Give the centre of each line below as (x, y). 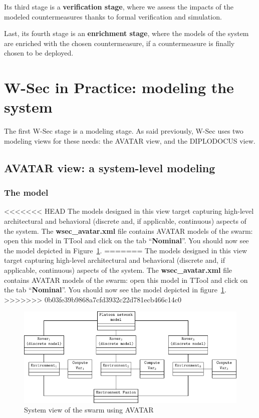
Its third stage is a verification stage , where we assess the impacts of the (119, 7)
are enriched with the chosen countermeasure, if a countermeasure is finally (119, 43)
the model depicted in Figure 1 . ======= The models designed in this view (126, 250)
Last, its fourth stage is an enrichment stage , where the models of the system (126, 33)
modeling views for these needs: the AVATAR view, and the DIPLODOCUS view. (130, 140)
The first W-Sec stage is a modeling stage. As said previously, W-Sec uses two (124, 131)
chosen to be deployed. (39, 53)
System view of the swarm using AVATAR (89, 410)
